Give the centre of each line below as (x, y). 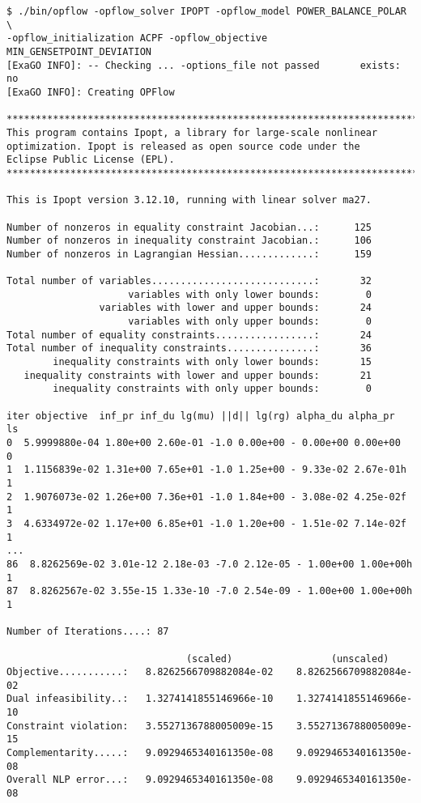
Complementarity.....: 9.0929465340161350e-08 (140, 753)
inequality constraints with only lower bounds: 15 (213, 362)
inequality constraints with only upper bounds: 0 (213, 389)
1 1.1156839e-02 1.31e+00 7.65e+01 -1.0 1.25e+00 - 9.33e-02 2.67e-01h (206, 470)
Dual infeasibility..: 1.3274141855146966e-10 (140, 699)
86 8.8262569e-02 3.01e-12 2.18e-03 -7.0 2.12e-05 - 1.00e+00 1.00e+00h (210, 564)
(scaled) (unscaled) (287, 659)
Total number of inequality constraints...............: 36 (189, 348)
